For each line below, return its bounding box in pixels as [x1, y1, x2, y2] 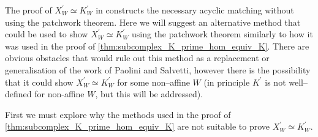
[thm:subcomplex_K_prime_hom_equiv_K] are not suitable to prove [5, 120, 270, 133]
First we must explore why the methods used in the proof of [5, 108, 231, 120]
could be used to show [5, 28, 88, 40]
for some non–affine [117, 75, 190, 88]
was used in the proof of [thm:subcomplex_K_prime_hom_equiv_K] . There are [5, 39, 309, 52]
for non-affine [34, 87, 85, 100]
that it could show [5, 75, 74, 88]
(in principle [203, 75, 250, 88]
